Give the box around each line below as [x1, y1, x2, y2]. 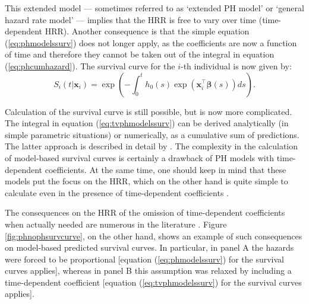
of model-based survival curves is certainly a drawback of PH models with [5, 151, 274, 164]
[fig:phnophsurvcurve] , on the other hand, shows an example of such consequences [5, 229, 302, 242]
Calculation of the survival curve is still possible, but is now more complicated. [5, 105, 292, 117]
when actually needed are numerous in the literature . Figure [5, 217, 227, 230]
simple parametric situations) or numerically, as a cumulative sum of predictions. [5, 128, 299, 140]
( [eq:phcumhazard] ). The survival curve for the [5, 59, 175, 72]
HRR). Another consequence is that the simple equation [45, 25, 250, 37]
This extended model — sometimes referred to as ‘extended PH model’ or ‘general [5, 2, 304, 14]
